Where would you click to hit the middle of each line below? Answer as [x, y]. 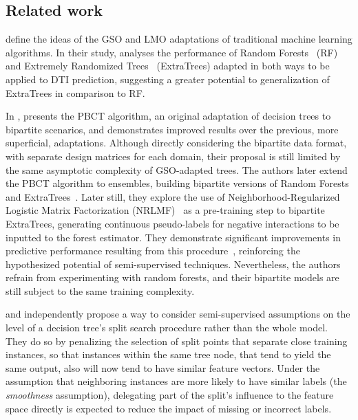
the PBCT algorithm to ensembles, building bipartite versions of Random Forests [177, 183]
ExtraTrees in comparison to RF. [75, 92]
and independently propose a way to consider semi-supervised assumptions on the [178, 314]
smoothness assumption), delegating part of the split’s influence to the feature [170, 395]
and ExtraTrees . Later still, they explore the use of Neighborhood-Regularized [173, 196]
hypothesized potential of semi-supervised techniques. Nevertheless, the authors [173, 264]
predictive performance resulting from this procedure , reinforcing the [153, 251]
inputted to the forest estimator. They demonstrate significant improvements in [173, 237]
